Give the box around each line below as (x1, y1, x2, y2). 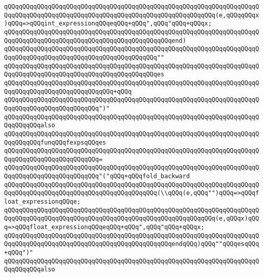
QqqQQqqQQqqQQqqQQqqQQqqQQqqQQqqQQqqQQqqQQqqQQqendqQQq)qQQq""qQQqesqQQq (4, 240, 259, 248)
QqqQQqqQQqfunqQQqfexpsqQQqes (4, 138, 106, 146)
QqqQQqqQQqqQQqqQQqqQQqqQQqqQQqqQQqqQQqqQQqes (4, 71, 164, 78)
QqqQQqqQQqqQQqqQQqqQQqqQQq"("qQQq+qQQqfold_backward (4, 173, 190, 180)
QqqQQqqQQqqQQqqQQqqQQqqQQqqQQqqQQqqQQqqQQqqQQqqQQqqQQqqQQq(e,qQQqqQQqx (4, 11, 259, 19)
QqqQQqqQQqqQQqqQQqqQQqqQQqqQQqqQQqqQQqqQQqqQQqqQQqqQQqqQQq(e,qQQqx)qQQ (4, 215, 259, 223)
